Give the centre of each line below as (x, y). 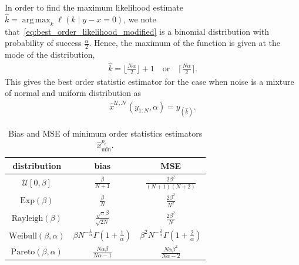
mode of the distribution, (50, 54)
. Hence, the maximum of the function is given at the (185, 43)
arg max (36, 20)
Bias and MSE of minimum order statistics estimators (105, 133)
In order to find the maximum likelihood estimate (94, 7)
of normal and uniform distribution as (73, 93)
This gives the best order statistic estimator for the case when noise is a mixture (149, 81)
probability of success (43, 43)
